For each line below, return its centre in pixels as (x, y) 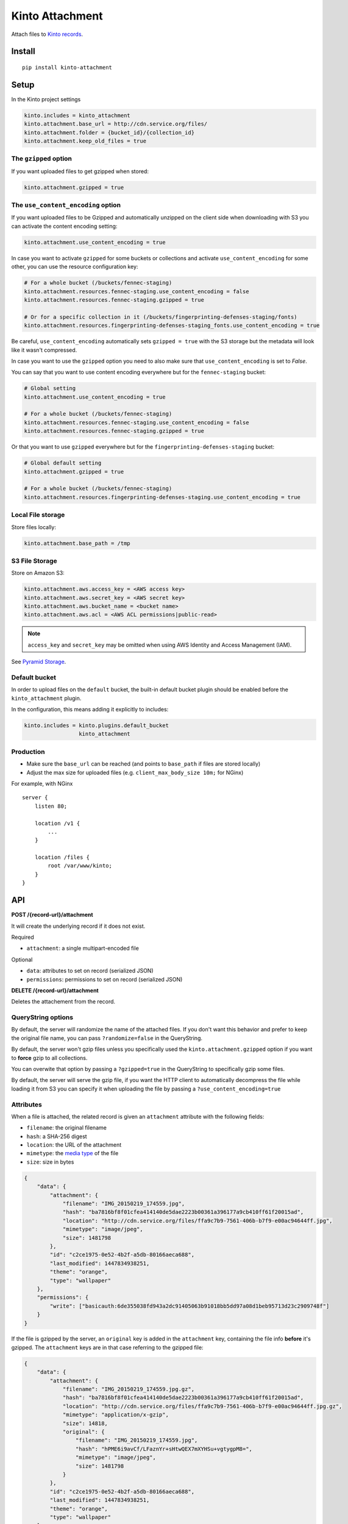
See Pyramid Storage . (39, 662)
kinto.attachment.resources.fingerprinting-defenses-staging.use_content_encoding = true (162, 497)
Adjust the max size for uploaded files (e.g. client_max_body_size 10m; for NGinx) (135, 772)
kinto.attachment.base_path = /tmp (77, 543)
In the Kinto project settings (46, 99)
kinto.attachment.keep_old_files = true (85, 141)
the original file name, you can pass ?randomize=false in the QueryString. (107, 1038)
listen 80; (51, 806)
